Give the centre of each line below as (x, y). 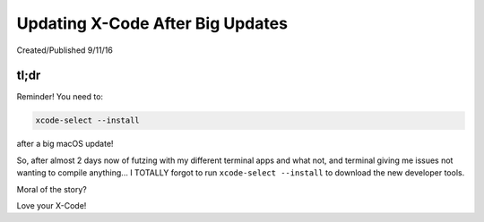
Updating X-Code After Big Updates (152, 23)
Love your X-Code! (52, 205)
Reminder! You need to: (60, 97)
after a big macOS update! (65, 144)
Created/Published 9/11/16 (65, 50)
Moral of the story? (52, 189)
